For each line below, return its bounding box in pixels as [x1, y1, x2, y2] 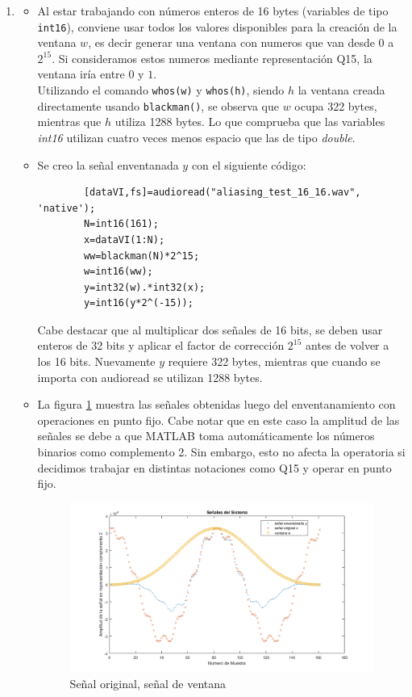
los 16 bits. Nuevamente [37, 353, 156, 370]
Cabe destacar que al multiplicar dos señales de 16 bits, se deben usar [37, 321, 383, 338]
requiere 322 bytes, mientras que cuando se [168, 353, 381, 370]
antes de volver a [306, 337, 389, 354]
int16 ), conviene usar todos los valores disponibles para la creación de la [37, 18, 397, 35]
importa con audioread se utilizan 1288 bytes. [37, 368, 263, 385]
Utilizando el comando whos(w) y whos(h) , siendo [37, 82, 285, 99]
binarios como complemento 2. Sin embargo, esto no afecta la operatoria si [37, 443, 406, 460]
